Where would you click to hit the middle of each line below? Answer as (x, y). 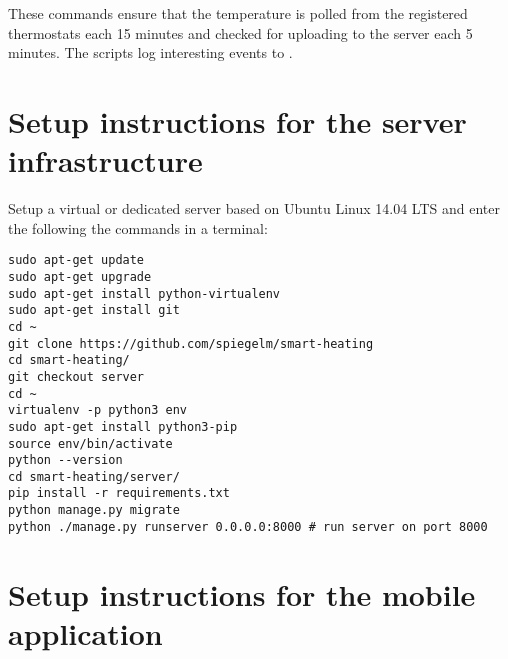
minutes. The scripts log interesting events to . (150, 52)
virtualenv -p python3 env (97, 410)
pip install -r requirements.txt (119, 493)
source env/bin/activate (90, 443)
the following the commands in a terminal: (138, 227)
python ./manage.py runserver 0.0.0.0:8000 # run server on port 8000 (248, 526)
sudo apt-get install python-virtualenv (144, 293)
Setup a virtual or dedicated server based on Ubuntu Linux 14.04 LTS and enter (254, 208)
